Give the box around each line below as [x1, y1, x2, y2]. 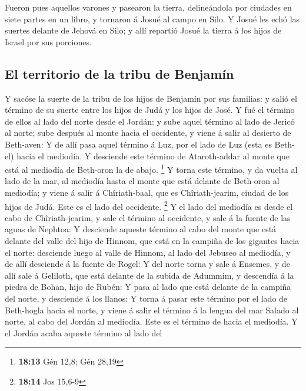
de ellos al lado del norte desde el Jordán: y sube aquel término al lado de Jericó [5, 115, 295, 127]
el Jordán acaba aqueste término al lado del [5, 326, 162, 339]
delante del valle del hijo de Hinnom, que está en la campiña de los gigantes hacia [5, 235, 300, 247]
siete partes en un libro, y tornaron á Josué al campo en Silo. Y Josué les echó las [5, 12, 300, 25]
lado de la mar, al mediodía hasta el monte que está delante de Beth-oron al [5, 175, 280, 187]
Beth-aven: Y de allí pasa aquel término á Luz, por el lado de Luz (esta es [5, 138, 272, 150]
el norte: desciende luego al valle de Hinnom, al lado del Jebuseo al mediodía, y [5, 246, 291, 258]
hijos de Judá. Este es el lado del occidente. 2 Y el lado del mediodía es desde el [5, 198, 293, 212]
